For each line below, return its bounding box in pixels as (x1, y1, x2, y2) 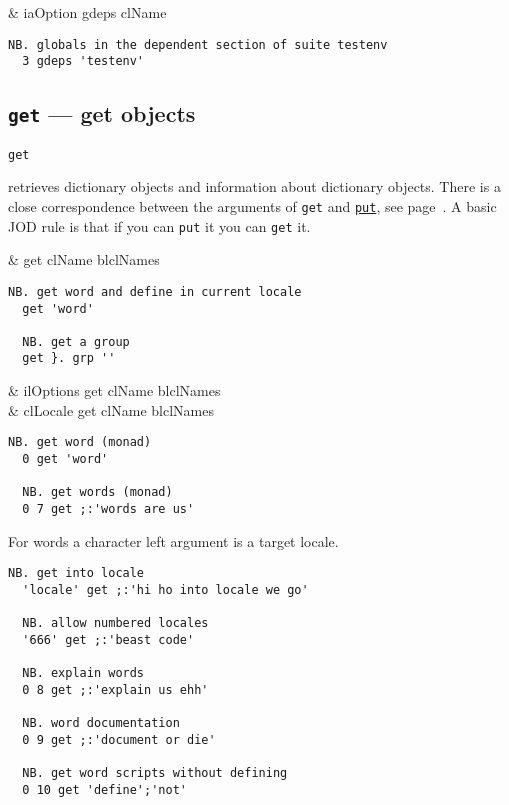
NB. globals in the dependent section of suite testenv (8, 37, 388, 52)
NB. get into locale (8, 566, 145, 581)
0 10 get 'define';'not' (22, 782, 187, 797)
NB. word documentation (22, 716, 180, 731)
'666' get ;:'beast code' (22, 632, 195, 647)
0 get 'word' (22, 451, 109, 466)
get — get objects (8, 98, 196, 129)
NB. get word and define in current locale (8, 284, 302, 299)
